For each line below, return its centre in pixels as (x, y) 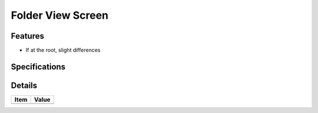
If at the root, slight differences (63, 50)
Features (27, 36)
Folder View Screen (60, 15)
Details (24, 85)
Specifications (38, 66)
